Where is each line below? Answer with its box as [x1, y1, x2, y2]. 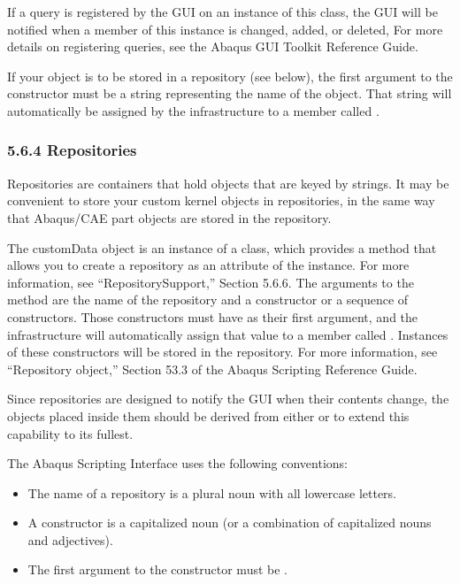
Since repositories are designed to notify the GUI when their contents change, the [7, 389, 449, 408]
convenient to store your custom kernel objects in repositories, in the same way [7, 191, 435, 210]
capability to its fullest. [7, 424, 134, 442]
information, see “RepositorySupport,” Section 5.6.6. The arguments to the [7, 273, 414, 291]
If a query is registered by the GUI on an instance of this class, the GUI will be [7, 3, 438, 20]
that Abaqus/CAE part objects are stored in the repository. [7, 208, 332, 227]
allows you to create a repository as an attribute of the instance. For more [7, 256, 410, 274]
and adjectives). [27, 530, 113, 549]
